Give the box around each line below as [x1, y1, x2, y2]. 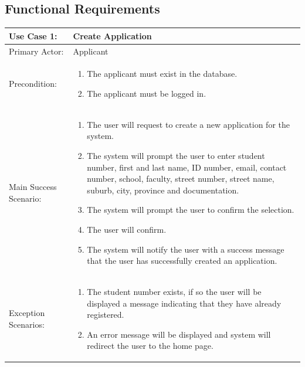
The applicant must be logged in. [87, 87, 206, 99]
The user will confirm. [87, 223, 167, 235]
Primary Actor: [9, 45, 64, 57]
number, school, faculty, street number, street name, [87, 172, 274, 185]
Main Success [9, 181, 57, 193]
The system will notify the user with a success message [87, 243, 284, 255]
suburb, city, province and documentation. [87, 183, 239, 196]
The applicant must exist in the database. [87, 67, 238, 80]
